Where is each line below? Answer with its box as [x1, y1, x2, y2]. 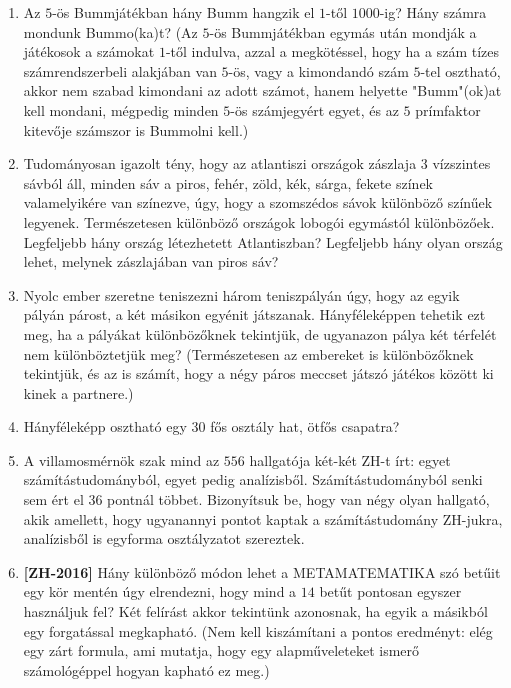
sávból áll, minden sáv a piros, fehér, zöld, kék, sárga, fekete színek [23, 172, 434, 193]
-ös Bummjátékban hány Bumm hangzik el [52, 2, 315, 22]
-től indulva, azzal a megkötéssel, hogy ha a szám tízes [165, 41, 500, 62]
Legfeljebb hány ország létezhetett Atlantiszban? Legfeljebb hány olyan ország [23, 231, 503, 252]
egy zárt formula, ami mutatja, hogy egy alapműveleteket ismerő [23, 640, 420, 661]
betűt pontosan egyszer [319, 581, 462, 602]
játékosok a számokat [23, 41, 155, 62]
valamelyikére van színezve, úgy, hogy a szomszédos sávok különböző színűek [23, 192, 493, 213]
